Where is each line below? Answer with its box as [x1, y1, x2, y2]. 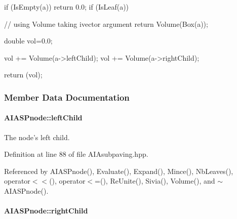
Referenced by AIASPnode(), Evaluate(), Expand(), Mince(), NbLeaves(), [4, 165, 233, 176]
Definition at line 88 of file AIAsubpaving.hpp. [4, 149, 148, 159]
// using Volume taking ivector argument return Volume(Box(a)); [4, 18, 208, 29]
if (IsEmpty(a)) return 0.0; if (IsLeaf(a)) [4, 2, 129, 12]
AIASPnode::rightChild [4, 205, 88, 216]
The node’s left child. [4, 132, 70, 142]
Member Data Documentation [4, 91, 130, 103]
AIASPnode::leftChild [4, 112, 83, 123]
